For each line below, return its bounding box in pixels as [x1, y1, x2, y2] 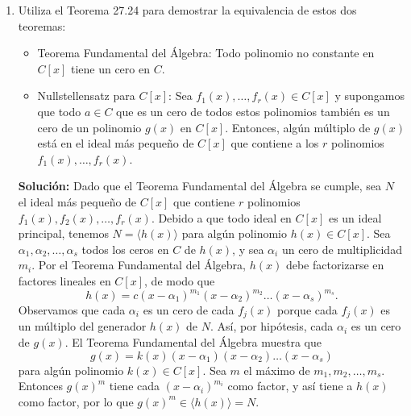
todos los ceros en [81, 240, 169, 257]
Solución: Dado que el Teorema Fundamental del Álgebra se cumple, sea [18, 177, 382, 194]
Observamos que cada [18, 302, 126, 318]
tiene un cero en [70, 60, 150, 77]
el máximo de [243, 361, 310, 378]
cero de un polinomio [37, 119, 142, 135]
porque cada [277, 302, 338, 318]
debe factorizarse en [285, 256, 384, 273]
